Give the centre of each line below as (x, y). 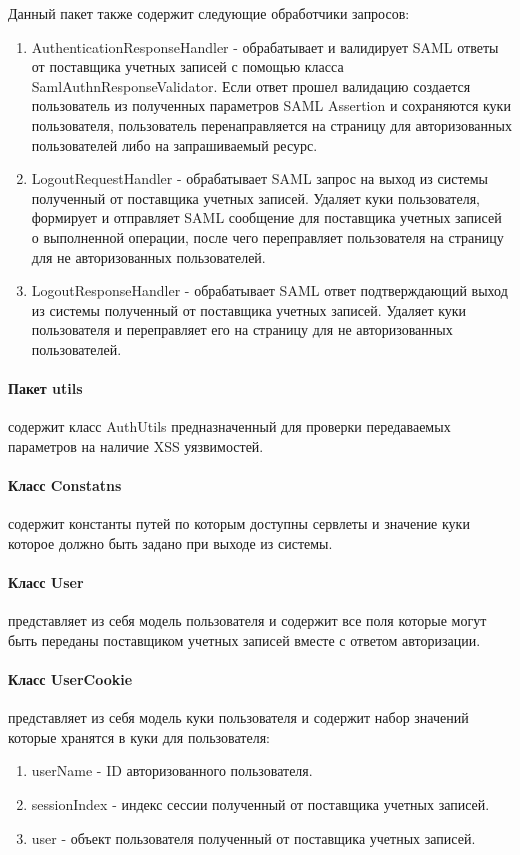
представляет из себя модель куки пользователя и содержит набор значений (238, 717)
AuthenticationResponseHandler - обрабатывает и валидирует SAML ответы (265, 46)
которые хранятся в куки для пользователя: (139, 736)
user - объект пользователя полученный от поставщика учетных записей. (253, 837)
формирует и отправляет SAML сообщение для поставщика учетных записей (266, 217)
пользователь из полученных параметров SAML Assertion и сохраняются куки (271, 105)
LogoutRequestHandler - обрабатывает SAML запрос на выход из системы (260, 178)
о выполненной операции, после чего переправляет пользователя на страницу (267, 236)
